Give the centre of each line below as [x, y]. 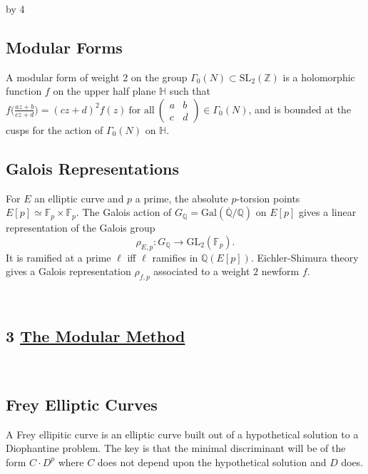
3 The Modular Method [96, 336]
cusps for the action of [55, 129]
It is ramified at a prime [58, 257]
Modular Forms [64, 47]
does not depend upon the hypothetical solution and [212, 462]
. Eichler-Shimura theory [305, 257]
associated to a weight [202, 271]
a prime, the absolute [182, 198]
